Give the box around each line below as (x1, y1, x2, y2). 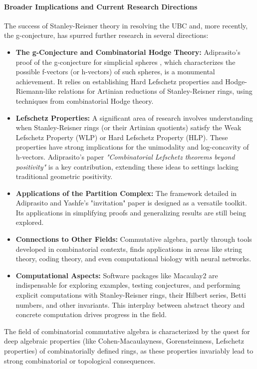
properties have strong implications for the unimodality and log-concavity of (15, 142, 249, 152)
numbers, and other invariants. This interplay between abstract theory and (15, 299, 245, 310)
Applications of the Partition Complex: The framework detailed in (15, 187, 237, 198)
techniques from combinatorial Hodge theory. (15, 95, 154, 106)
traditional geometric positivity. (15, 171, 113, 182)
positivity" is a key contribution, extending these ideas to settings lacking (15, 161, 239, 172)
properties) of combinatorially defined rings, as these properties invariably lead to (4, 346, 254, 356)
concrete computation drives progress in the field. (15, 309, 167, 320)
